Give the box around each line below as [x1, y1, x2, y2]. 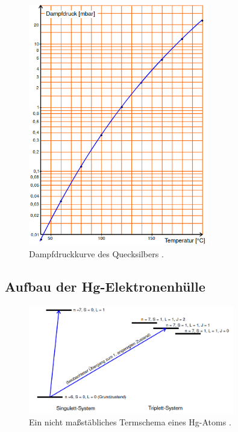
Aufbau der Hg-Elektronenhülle [5, 277, 205, 295]
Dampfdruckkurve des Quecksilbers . [29, 247, 164, 260]
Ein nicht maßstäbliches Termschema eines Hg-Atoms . [29, 416, 231, 428]
